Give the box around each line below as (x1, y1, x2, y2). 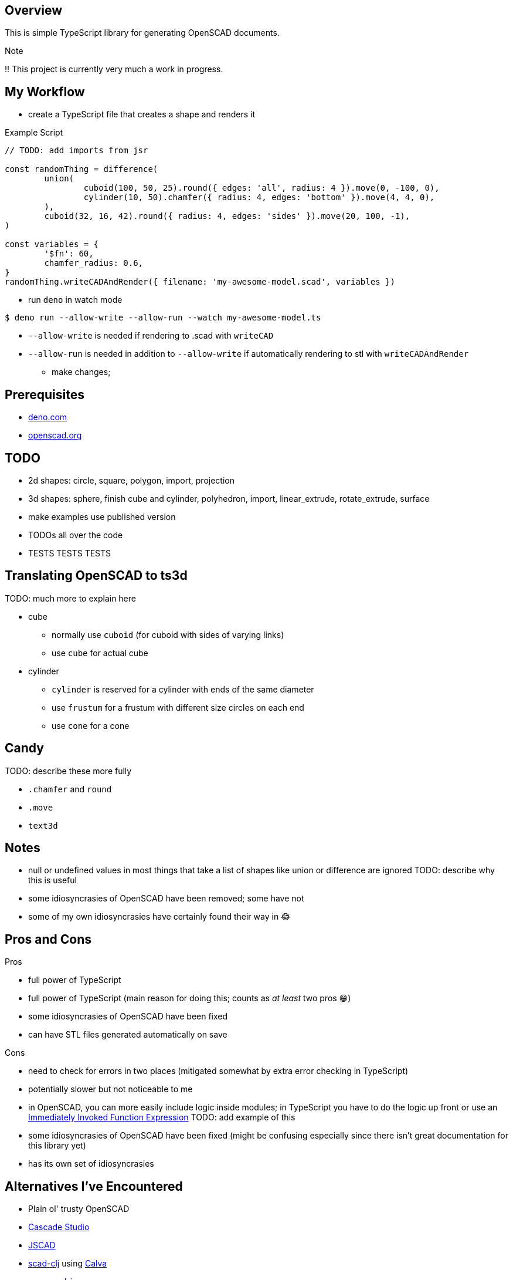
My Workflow (5, 84, 85, 99)
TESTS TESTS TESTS (28, 548, 111, 558)
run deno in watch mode (28, 295, 123, 305)
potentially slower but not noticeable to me (28, 1084, 193, 1095)
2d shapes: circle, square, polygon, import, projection (28, 475, 235, 485)
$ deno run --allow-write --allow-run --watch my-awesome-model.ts (5, 313, 321, 323)
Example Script (5, 127, 63, 138)
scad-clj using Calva (28, 1258, 107, 1269)
